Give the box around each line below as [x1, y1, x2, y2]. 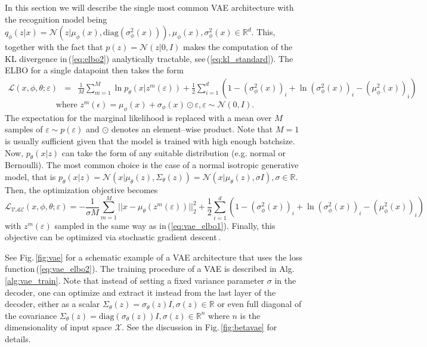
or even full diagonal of [217, 298, 302, 310]
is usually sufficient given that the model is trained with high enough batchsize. [5, 134, 295, 147]
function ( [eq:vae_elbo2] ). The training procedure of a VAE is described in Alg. [5, 262, 295, 275]
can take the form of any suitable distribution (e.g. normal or [61, 146, 286, 159]
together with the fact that [5, 41, 103, 53]
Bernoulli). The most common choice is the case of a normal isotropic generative [5, 159, 299, 171]
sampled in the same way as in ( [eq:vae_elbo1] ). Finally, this [54, 219, 276, 231]
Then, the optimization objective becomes [5, 183, 158, 196]
